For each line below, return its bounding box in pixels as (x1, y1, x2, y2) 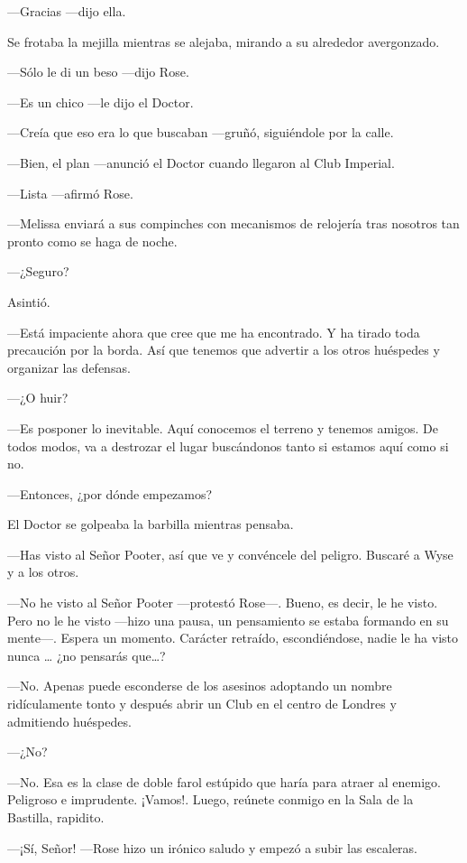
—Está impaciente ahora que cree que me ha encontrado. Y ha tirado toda (7, 322, 420, 341)
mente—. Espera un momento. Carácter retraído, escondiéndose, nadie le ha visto (7, 628, 459, 647)
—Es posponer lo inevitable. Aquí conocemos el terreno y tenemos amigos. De (7, 418, 439, 437)
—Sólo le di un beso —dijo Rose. (7, 62, 189, 81)
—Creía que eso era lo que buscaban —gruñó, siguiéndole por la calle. (7, 123, 394, 142)
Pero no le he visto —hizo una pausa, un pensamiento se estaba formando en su (7, 610, 449, 629)
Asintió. (7, 292, 50, 311)
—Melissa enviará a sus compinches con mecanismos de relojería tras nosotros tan (7, 214, 460, 233)
